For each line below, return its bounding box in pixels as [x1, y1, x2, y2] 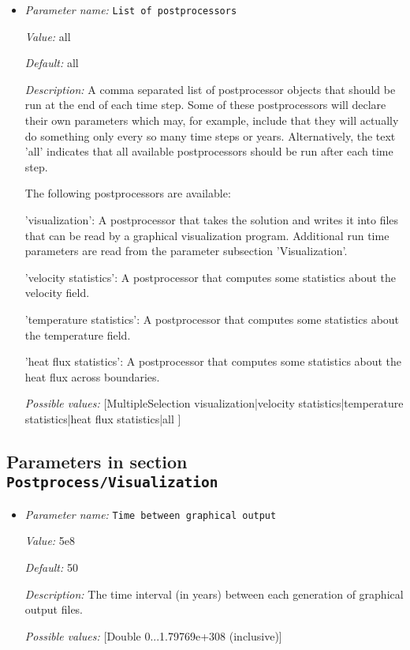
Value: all [24, 28, 71, 44]
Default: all [24, 54, 79, 71]
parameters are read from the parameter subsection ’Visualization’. [24, 242, 348, 259]
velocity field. [24, 284, 90, 301]
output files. [24, 601, 84, 618]
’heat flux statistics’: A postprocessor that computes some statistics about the [24, 353, 402, 370]
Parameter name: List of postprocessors [24, 2, 237, 17]
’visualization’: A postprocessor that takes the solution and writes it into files [24, 212, 399, 227]
